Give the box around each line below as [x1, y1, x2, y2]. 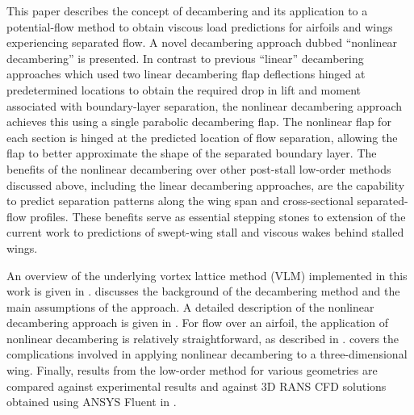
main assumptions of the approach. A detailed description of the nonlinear [6, 298, 374, 315]
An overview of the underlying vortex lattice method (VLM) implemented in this [6, 266, 408, 283]
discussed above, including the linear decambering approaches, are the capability [6, 176, 405, 193]
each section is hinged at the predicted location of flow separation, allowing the [6, 128, 398, 145]
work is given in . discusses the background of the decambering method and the [6, 283, 400, 300]
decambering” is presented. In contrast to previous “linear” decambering [6, 49, 364, 66]
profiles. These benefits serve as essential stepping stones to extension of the [30, 207, 406, 224]
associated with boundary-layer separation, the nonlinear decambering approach [6, 97, 403, 114]
